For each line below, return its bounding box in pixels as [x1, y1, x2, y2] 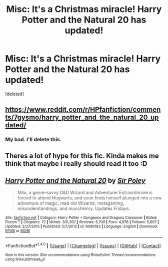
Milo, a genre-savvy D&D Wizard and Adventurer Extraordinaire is [17, 189, 153, 196]
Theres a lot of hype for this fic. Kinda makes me [5, 151, 159, 160]
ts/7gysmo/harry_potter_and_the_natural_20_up [5, 113, 159, 122]
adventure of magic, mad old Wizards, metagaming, [17, 200, 124, 206]
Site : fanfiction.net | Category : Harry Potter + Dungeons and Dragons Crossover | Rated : [5, 215, 157, 220]
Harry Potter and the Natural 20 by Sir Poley [5, 176, 146, 185]
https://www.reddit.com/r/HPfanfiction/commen [5, 105, 161, 114]
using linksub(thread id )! [5, 257, 45, 262]
